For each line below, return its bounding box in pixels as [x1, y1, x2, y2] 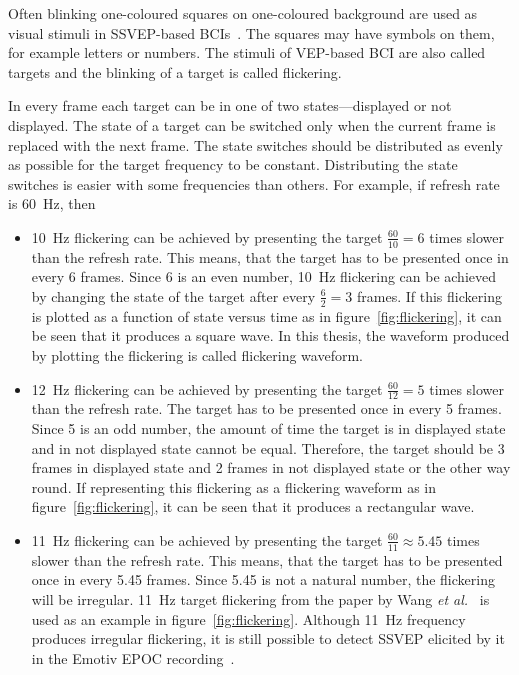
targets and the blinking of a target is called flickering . [8, 61, 342, 82]
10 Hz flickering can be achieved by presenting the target [31, 226, 383, 247]
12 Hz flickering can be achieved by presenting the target [31, 378, 383, 399]
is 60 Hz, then [8, 193, 96, 214]
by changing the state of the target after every [31, 285, 316, 306]
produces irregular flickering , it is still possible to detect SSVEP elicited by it [31, 628, 505, 649]
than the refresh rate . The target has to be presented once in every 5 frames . [31, 398, 502, 419]
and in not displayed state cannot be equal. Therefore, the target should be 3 [31, 437, 505, 458]
